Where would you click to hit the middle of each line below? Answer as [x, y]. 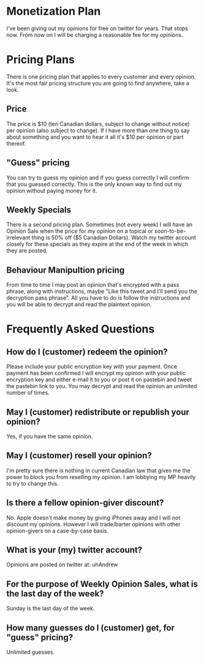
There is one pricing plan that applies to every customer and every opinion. [101, 76]
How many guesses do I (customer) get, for [90, 628]
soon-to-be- [170, 231]
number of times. [28, 393]
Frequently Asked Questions [81, 329]
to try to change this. [33, 483]
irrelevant [18, 238]
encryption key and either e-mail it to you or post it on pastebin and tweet [99, 380]
